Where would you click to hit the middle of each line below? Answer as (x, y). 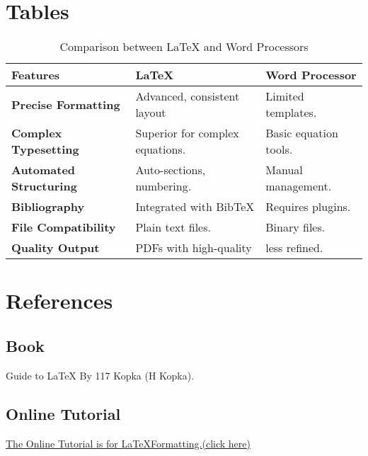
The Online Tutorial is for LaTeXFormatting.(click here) (128, 443)
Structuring (44, 186)
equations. (161, 149)
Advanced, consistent (188, 96)
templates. (291, 113)
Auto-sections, (171, 170)
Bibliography (48, 207)
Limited (285, 96)
